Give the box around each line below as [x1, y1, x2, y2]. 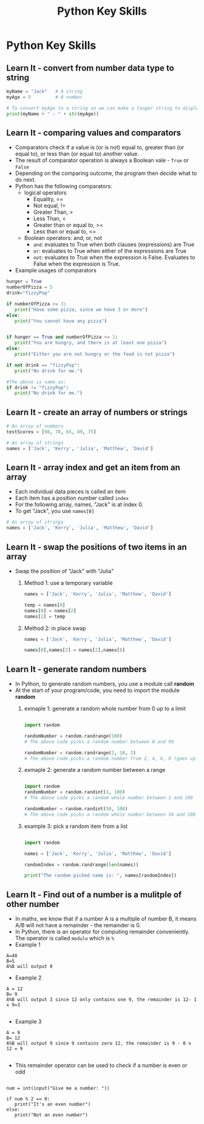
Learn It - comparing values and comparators [6, 127, 182, 138]
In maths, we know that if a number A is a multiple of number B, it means [15, 915, 197, 922]
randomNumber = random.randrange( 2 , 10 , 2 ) [24, 749, 137, 756]
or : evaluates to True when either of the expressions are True [33, 247, 187, 255]
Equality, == [33, 196, 64, 203]
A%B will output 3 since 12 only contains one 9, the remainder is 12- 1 [6, 997, 197, 1003]
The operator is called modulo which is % [15, 935, 114, 942]
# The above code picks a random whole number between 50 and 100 [24, 811, 196, 818]
